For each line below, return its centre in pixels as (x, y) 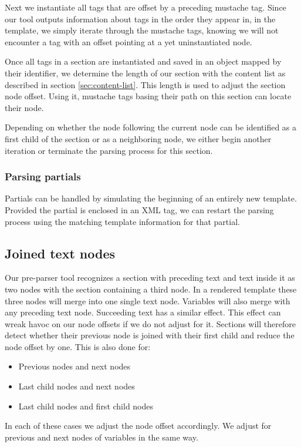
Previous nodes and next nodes (75, 366)
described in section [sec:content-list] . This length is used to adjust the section (145, 84)
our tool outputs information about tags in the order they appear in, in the (140, 19)
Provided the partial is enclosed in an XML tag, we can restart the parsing (139, 209)
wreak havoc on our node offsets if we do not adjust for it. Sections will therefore (150, 323)
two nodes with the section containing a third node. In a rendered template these (151, 289)
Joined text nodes (60, 253)
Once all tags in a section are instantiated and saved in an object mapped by (143, 61)
